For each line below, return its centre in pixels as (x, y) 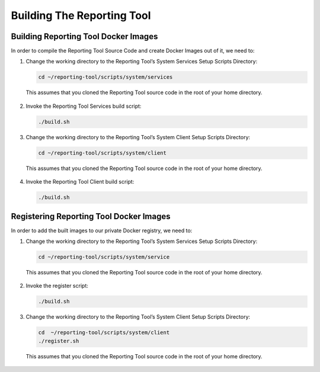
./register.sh (59, 341)
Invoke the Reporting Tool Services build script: (84, 106)
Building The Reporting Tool (81, 15)
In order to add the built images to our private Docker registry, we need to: (102, 230)
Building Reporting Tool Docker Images (84, 36)
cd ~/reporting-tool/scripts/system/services (105, 77)
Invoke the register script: (57, 286)
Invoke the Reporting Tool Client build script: (80, 182)
